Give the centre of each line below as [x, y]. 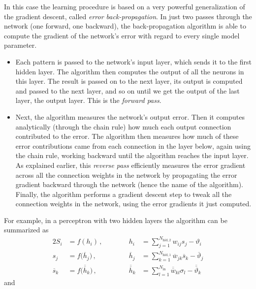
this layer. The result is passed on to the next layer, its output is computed [129, 81]
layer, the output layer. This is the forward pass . [88, 100]
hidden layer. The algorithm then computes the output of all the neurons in [130, 71]
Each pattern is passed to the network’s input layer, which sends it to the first [134, 61]
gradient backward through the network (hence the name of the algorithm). [129, 184]
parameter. [20, 45]
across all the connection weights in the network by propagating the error [126, 175]
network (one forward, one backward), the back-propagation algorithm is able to [125, 26]
